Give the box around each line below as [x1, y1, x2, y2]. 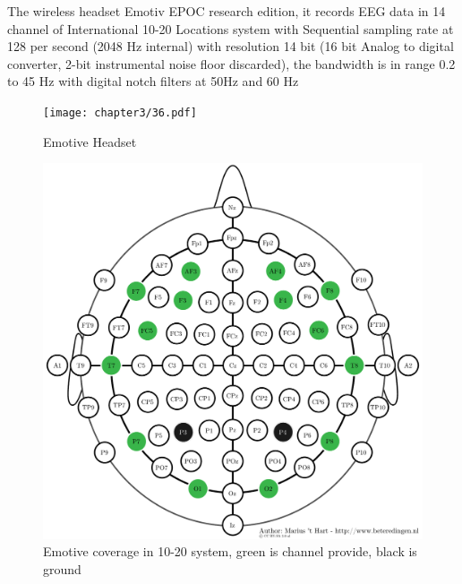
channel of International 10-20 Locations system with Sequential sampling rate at [7, 19, 454, 38]
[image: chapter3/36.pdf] [43, 106, 197, 119]
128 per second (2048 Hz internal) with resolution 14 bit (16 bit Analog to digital [7, 37, 454, 56]
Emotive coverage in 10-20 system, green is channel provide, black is [43, 542, 417, 561]
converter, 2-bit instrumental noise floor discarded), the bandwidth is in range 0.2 [7, 54, 456, 73]
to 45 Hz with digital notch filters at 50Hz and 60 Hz [7, 72, 299, 90]
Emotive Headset [43, 132, 137, 150]
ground [43, 559, 81, 578]
